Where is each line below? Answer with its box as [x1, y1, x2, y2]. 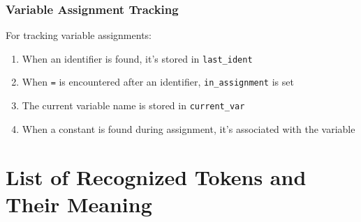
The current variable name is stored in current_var [22, 98, 245, 113]
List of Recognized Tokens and [6, 162, 307, 191]
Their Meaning [6, 189, 152, 218]
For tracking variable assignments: [6, 28, 152, 42]
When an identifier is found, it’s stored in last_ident [22, 51, 253, 65]
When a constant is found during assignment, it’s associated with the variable [22, 121, 355, 136]
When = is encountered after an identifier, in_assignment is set [22, 74, 294, 89]
